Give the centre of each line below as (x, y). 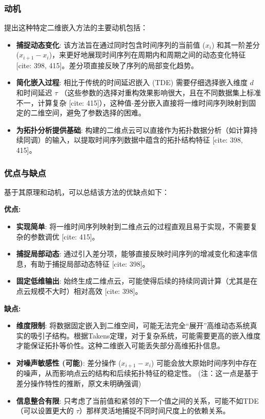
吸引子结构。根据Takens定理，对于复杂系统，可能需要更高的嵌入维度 (146, 335)
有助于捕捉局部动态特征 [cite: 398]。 (90, 263)
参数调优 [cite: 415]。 (65, 236)
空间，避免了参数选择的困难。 (95, 113)
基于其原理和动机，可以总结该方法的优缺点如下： (87, 192)
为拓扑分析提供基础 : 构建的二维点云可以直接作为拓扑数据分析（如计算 (133, 129)
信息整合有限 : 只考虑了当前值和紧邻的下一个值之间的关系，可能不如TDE (137, 400)
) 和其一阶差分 (236, 44)
